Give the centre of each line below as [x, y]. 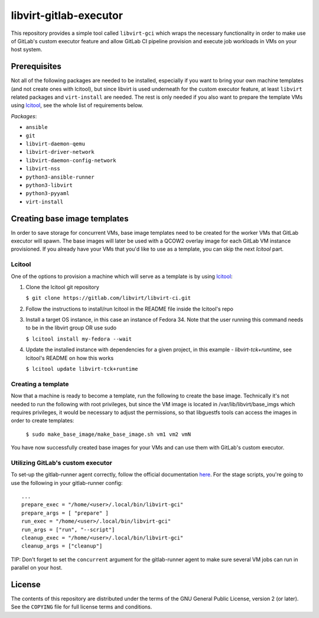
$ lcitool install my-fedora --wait [79, 339]
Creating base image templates [70, 219]
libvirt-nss [43, 169]
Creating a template [40, 384]
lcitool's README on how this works [70, 358]
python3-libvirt [49, 185]
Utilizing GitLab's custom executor [61, 462]
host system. [27, 50]
